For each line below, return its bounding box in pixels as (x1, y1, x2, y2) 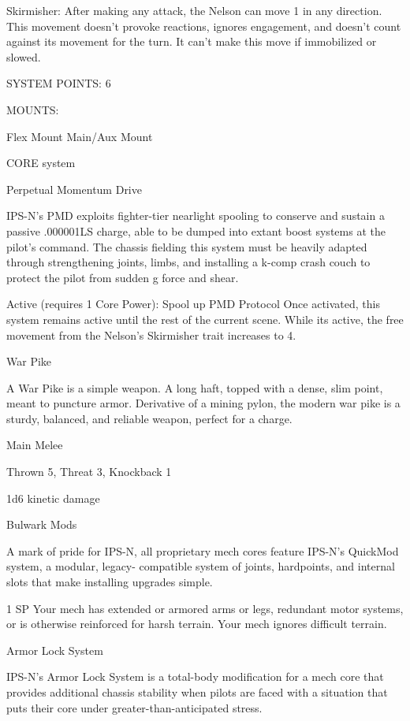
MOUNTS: (6, 101, 59, 117)
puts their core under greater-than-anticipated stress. (6, 699, 263, 715)
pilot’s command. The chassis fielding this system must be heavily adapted (6, 238, 367, 255)
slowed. (6, 48, 41, 65)
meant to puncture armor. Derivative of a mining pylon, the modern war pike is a (6, 395, 401, 411)
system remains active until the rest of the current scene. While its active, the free (6, 310, 404, 327)
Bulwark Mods (6, 516, 77, 533)
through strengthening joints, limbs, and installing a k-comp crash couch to (6, 254, 371, 270)
